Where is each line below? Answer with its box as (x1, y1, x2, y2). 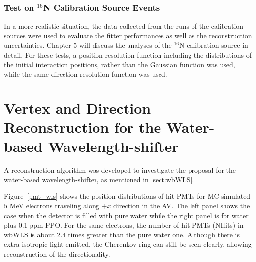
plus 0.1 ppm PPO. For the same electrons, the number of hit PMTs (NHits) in (4, 220, 244, 230)
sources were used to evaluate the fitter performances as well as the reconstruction (4, 30, 252, 40)
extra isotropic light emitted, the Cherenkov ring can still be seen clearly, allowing (4, 239, 252, 249)
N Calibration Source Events (43, 1, 160, 13)
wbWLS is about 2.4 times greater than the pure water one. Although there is (4, 229, 240, 239)
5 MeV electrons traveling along (4, 201, 99, 211)
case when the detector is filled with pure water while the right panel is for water (4, 210, 249, 220)
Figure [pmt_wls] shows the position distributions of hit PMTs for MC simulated (4, 191, 251, 201)
